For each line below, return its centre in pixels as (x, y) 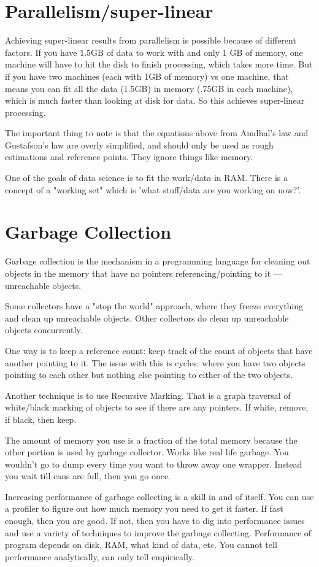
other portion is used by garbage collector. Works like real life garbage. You (147, 452)
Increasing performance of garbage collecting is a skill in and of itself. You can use (159, 496)
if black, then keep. (41, 419)
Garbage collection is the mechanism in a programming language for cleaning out (158, 261)
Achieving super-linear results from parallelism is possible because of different (151, 40)
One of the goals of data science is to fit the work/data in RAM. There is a (146, 178)
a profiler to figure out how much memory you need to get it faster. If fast (144, 508)
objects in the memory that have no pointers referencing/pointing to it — (144, 273)
